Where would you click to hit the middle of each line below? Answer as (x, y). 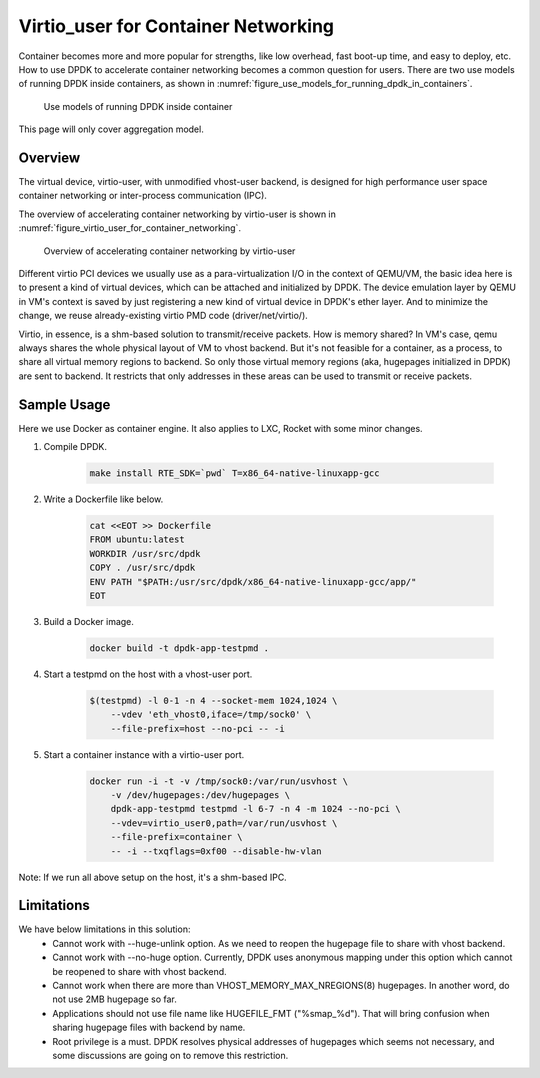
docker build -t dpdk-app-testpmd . (179, 648)
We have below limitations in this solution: (104, 929)
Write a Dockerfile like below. (103, 499)
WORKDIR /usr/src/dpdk (145, 553)
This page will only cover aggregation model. (111, 129)
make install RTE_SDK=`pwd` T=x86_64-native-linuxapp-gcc (234, 473)
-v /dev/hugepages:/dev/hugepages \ (200, 794)
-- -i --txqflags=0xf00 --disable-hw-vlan (216, 851)
